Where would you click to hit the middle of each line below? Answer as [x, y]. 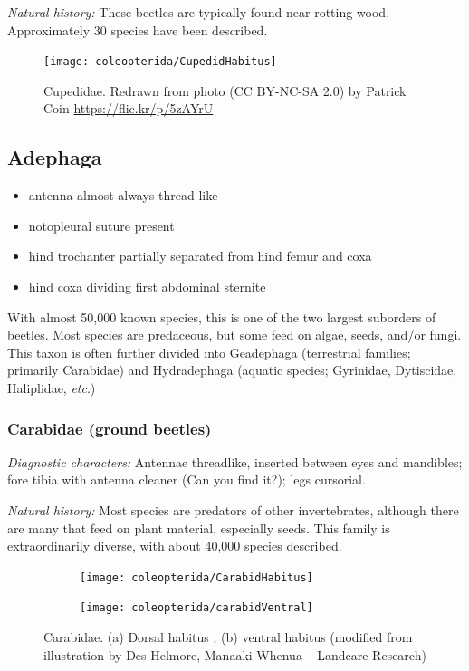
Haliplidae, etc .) [52, 387]
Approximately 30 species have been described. [138, 29]
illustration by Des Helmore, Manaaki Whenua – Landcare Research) [235, 654]
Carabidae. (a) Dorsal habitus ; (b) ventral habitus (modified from [228, 637]
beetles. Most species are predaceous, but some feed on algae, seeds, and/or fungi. [234, 335]
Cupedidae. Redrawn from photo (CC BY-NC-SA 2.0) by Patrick [225, 90]
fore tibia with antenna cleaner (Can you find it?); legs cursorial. [187, 479]
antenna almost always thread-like [123, 195]
